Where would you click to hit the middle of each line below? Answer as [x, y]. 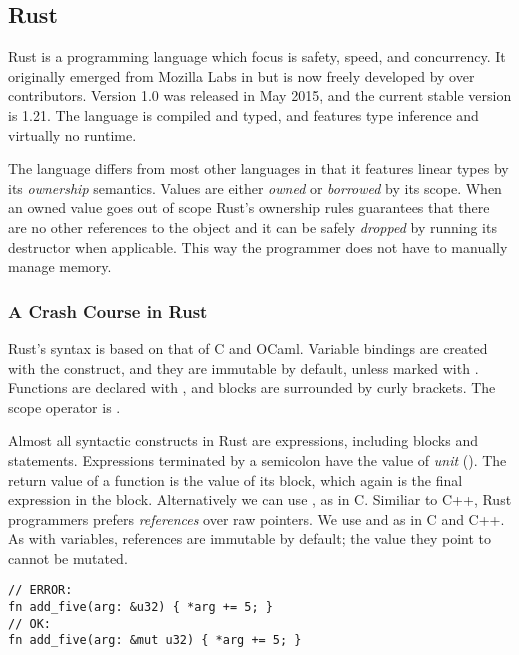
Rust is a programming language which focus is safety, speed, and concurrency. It [257, 56]
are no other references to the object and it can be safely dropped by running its [252, 226]
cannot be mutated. [68, 557]
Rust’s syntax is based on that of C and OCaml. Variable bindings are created [248, 347]
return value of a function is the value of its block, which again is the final [235, 479]
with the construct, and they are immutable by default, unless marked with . [243, 367]
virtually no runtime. [72, 134]
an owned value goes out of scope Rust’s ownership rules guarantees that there [249, 207]
